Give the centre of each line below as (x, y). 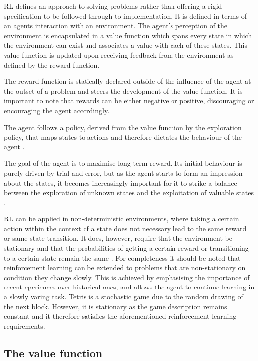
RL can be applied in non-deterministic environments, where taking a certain (122, 219)
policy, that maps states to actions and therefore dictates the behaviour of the (123, 137)
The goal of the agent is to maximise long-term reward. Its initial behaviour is (123, 163)
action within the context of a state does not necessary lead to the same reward (125, 228)
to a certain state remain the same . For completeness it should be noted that (122, 257)
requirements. (25, 325)
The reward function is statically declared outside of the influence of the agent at (128, 81)
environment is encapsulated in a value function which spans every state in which (128, 35)
